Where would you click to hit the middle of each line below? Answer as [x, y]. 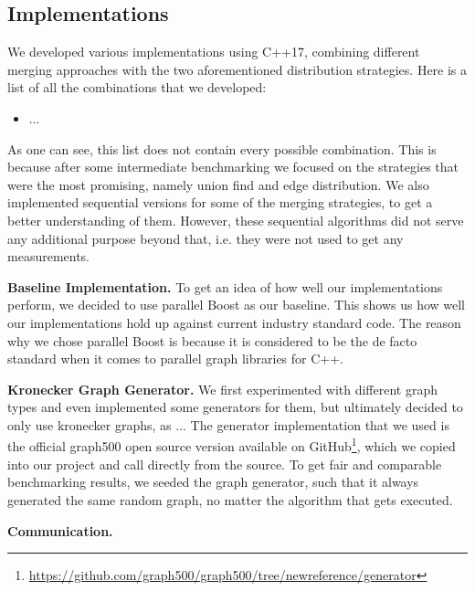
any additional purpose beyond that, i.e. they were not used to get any [206, 238]
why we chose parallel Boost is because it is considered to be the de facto [212, 340]
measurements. [49, 256]
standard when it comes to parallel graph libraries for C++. [175, 359]
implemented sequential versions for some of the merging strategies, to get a [220, 202]
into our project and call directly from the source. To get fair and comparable [225, 464]
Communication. [60, 530]
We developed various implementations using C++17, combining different [214, 52]
